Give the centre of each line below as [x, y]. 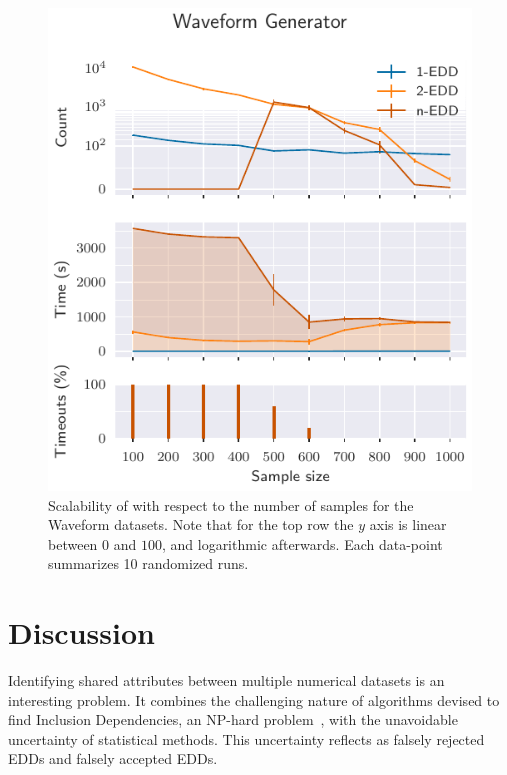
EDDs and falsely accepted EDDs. [113, 758]
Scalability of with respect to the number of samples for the [231, 504]
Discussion [81, 632]
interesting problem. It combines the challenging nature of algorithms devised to [254, 699]
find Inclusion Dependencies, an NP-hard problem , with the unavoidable [233, 719]
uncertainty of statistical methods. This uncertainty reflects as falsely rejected [246, 738]
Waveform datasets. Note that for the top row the [201, 524]
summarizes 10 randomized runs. [148, 563]
